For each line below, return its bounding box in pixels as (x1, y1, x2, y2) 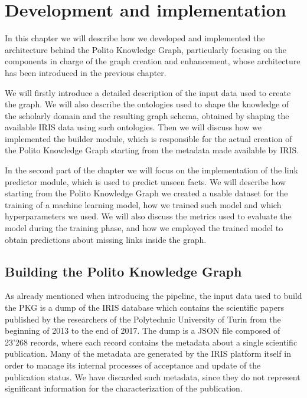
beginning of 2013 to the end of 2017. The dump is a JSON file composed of (5, 324, 280, 337)
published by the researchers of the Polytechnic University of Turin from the (5, 313, 281, 325)
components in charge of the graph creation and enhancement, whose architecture (5, 55, 301, 67)
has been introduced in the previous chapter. (5, 66, 166, 78)
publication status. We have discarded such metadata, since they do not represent (5, 370, 301, 383)
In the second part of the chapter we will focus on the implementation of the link (5, 164, 298, 176)
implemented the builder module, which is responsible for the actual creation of (5, 132, 292, 144)
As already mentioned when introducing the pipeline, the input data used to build (5, 290, 302, 302)
